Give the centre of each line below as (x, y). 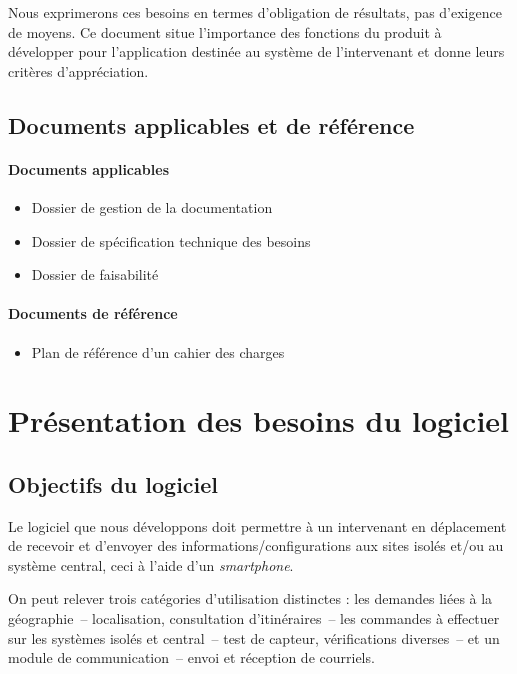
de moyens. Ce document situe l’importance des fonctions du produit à (225, 31)
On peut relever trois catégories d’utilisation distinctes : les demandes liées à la (250, 598)
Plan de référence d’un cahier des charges (158, 351)
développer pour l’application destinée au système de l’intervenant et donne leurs (256, 51)
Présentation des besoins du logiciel (259, 420)
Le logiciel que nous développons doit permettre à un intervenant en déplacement (257, 525)
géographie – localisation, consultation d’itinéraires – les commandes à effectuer (254, 618)
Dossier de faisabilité (95, 274)
